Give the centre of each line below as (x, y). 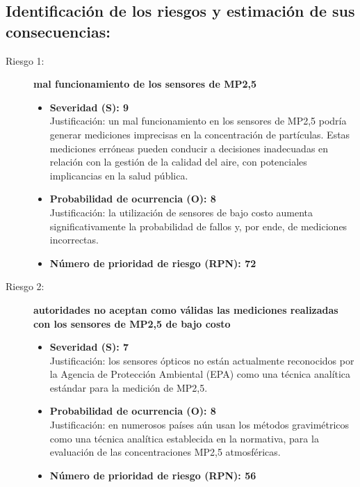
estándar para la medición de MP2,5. (129, 387)
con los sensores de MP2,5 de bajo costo (132, 323)
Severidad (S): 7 (89, 347)
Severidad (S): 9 (89, 107)
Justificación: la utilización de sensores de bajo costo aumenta (181, 212)
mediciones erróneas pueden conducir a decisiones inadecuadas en (189, 148)
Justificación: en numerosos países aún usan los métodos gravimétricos (199, 425)
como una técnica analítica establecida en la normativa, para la (184, 438)
